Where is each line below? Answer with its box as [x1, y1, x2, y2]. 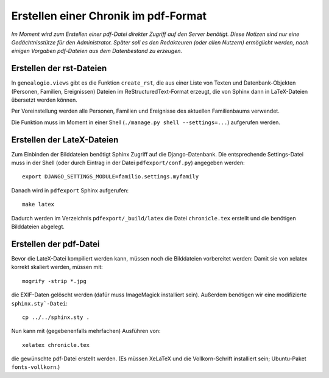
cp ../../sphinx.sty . [22, 313, 90, 321]
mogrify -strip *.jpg [22, 278, 87, 284]
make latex [22, 201, 55, 208]
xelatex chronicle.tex [22, 341, 90, 348]
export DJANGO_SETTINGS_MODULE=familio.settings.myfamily [22, 173, 199, 180]
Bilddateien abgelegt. [11, 223, 65, 231]
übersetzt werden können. [11, 96, 77, 103]
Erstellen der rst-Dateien [11, 63, 107, 74]
